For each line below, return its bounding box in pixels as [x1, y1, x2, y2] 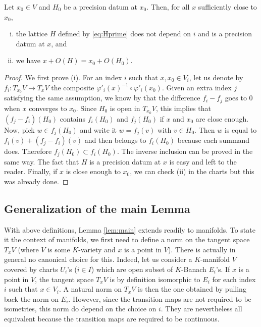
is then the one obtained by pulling [138, 284, 246, 294]
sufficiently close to [198, 2, 257, 12]
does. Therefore [4, 146, 52, 156]
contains [60, 113, 86, 124]
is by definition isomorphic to [110, 274, 200, 284]
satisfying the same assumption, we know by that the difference [4, 92, 200, 103]
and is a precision [198, 28, 252, 39]
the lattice [16, 28, 48, 39]
